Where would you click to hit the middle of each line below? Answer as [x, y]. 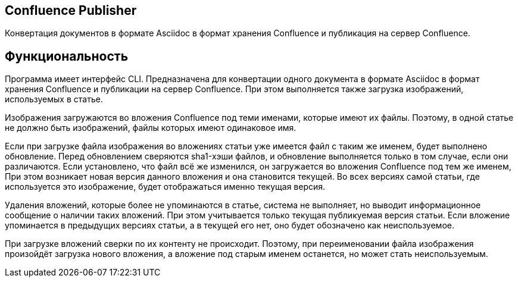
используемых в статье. [54, 99]
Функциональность [67, 56]
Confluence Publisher [71, 10]
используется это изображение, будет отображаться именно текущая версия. [165, 187]
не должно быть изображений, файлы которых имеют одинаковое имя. [151, 128]
